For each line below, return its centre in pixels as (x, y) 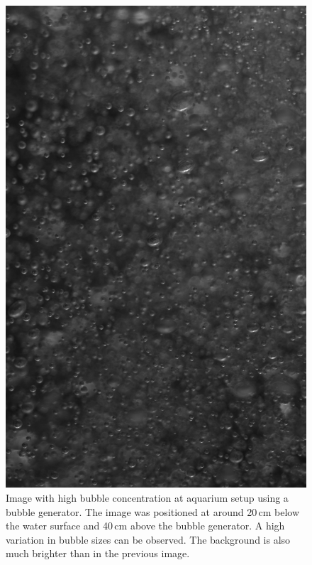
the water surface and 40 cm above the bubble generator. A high (145, 526)
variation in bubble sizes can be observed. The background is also (148, 539)
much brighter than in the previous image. (98, 553)
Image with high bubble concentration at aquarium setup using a (147, 497)
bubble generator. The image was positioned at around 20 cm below (153, 511)
